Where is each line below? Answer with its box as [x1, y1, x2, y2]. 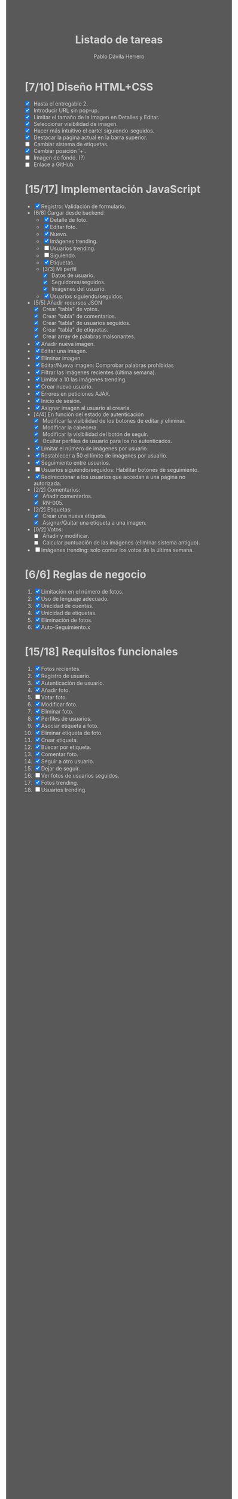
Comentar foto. [41, 751, 78, 758]
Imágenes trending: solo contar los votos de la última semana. [41, 546, 194, 554]
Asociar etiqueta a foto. [41, 723, 99, 730]
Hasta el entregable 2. [33, 100, 89, 107]
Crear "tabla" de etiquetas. [42, 326, 109, 333]
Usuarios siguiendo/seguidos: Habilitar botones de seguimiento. [41, 466, 199, 473]
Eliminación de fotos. [41, 616, 93, 624]
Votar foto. [41, 694, 68, 701]
